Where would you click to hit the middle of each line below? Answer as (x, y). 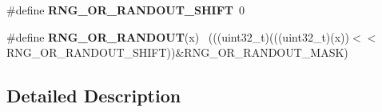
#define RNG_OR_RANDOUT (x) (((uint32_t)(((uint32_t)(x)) (178, 36)
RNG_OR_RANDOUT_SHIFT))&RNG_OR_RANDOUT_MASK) (177, 52)
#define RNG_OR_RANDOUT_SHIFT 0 (125, 10)
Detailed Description (94, 96)
